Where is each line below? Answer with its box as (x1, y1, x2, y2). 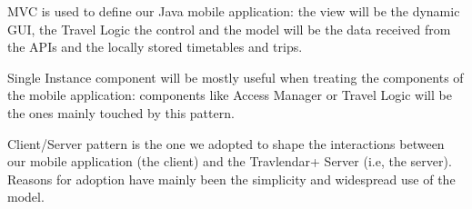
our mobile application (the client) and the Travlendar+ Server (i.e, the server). (7, 152, 452, 171)
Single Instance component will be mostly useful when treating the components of (7, 67, 464, 86)
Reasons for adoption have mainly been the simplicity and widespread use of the (7, 169, 456, 188)
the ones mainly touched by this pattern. (7, 103, 235, 122)
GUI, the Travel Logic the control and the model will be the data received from (7, 19, 451, 38)
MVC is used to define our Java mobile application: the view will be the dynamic (7, 2, 460, 20)
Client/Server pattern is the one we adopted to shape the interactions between (7, 134, 445, 153)
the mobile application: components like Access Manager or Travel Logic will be (7, 85, 452, 104)
